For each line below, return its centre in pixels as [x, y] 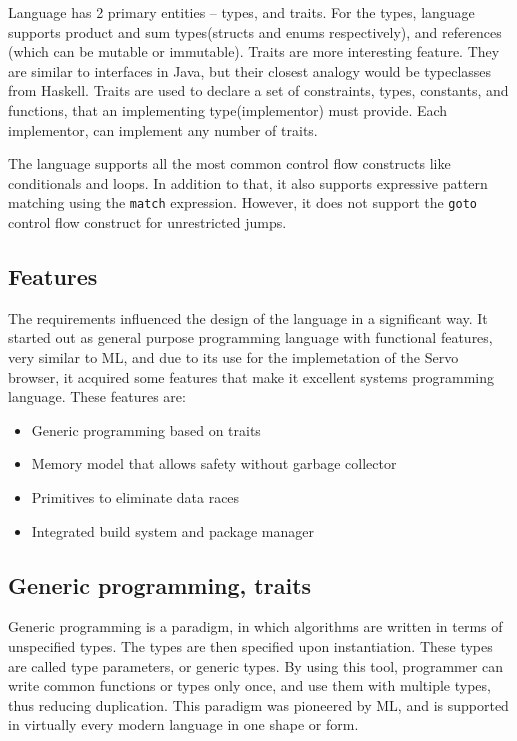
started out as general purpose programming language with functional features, [250, 337]
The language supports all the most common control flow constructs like [229, 163]
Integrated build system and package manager [172, 530]
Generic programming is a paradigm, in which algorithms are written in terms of [255, 626]
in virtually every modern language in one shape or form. [183, 724]
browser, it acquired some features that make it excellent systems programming [251, 376]
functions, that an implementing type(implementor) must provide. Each [228, 109]
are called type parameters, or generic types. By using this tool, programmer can [256, 665]
